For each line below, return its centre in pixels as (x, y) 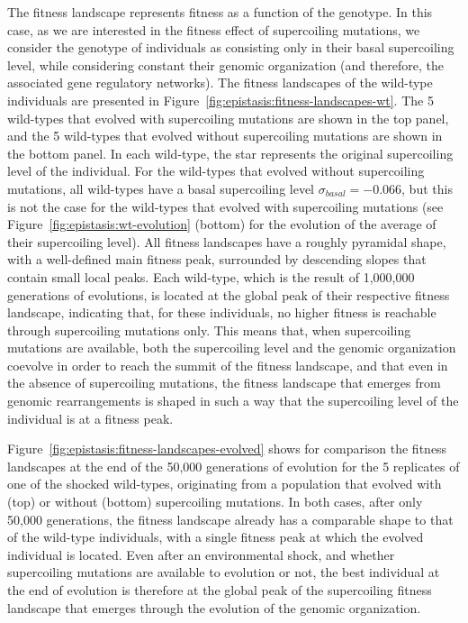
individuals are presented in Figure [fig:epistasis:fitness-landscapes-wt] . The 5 (220, 100)
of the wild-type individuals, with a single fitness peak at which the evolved (216, 537)
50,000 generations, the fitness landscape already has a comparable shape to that (230, 519)
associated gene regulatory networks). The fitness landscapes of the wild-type (220, 82)
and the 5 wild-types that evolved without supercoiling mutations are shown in (225, 136)
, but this (427, 188)
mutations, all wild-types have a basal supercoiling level (161, 188)
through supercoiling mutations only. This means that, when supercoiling (209, 330)
